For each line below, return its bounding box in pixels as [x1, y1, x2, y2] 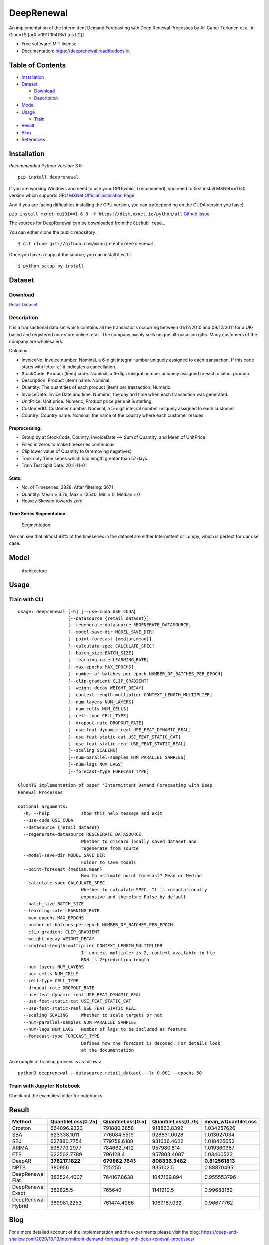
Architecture [21, 568, 47, 574]
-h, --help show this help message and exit [23, 810, 163, 816]
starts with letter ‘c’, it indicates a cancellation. [21, 364, 117, 370]
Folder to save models [81, 859, 136, 865]
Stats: [9, 475, 22, 481]
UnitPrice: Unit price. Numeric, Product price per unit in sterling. [21, 398, 153, 404]
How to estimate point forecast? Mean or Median [81, 873, 202, 879]
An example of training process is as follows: [9, 1058, 102, 1064]
